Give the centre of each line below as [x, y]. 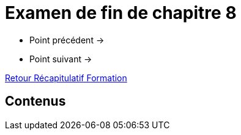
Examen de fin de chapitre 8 [121, 13]
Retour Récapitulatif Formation [66, 78]
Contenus [35, 101]
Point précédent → [67, 40]
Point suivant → [61, 59]
